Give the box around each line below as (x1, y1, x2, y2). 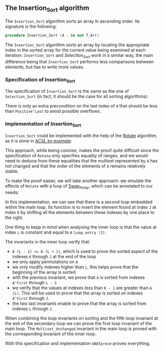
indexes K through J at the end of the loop (12, 253, 96, 259)
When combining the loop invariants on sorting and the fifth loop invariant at (5, 315, 158, 321)
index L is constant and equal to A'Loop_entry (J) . (5, 229, 106, 235)
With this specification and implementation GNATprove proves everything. (5, 340, 150, 346)
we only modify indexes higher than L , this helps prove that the (12, 264, 139, 270)
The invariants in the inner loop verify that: (5, 239, 90, 244)
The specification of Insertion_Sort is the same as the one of (5, 88, 129, 94)
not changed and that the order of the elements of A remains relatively (5, 163, 146, 169)
